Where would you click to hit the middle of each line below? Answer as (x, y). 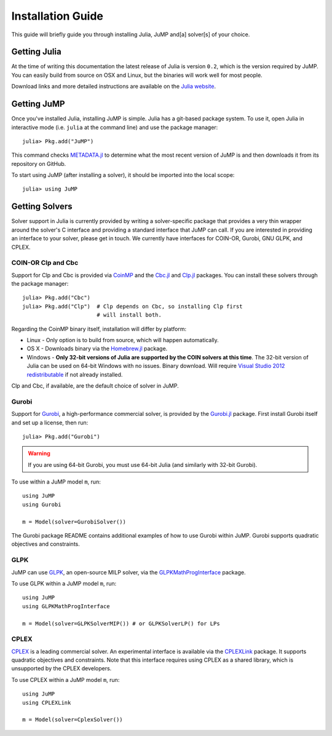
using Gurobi (42, 504)
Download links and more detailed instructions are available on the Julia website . (114, 87)
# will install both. (129, 315)
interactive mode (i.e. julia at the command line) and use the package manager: (115, 127)
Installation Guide (57, 16)
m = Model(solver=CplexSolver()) (73, 720)
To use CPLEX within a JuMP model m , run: (65, 679)
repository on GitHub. (39, 163)
